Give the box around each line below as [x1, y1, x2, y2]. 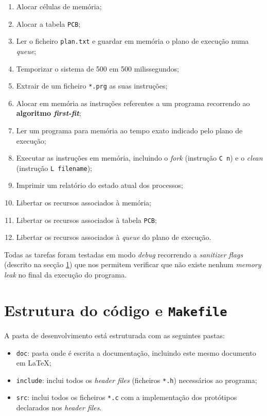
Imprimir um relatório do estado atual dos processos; [16, 180, 183, 190]
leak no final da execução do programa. [4, 269, 127, 280]
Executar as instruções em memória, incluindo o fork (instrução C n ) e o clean [16, 152, 263, 163]
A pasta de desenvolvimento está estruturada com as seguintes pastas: [4, 330, 225, 340]
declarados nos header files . [16, 402, 102, 413]
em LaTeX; [16, 357, 51, 368]
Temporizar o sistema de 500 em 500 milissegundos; [16, 63, 179, 74]
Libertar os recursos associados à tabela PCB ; [16, 214, 157, 225]
